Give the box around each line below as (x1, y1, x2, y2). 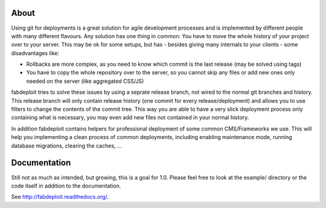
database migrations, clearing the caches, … (11, 142, 122, 149)
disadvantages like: (11, 49, 60, 57)
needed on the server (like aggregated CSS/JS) (26, 77, 144, 85)
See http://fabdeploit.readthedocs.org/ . (11, 193, 109, 201)
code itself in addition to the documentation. (11, 182, 121, 189)
